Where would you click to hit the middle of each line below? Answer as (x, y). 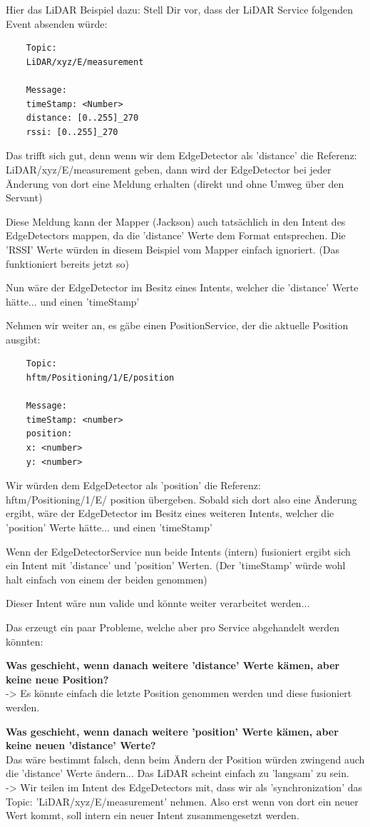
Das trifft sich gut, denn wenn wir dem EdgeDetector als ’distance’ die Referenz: (181, 155)
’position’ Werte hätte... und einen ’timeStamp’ (109, 527)
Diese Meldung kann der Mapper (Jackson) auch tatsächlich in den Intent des (176, 221)
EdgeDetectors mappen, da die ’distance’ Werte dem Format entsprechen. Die (176, 235)
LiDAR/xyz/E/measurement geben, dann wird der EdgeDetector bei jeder (169, 169)
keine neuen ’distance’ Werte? (81, 745)
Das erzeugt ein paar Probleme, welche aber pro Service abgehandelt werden (173, 627)
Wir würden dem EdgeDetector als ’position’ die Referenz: (133, 485)
